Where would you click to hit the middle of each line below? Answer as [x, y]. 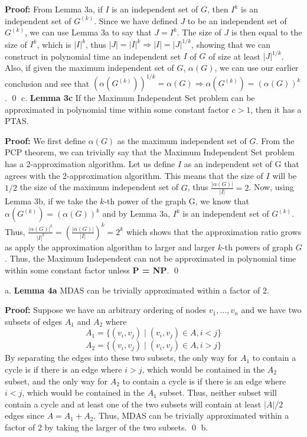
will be [285, 175]
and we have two [271, 310]
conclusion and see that [47, 83]
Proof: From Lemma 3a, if [54, 9]
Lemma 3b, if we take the [51, 200]
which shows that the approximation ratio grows [214, 231]
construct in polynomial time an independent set [93, 56]
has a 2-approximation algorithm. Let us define [90, 164]
